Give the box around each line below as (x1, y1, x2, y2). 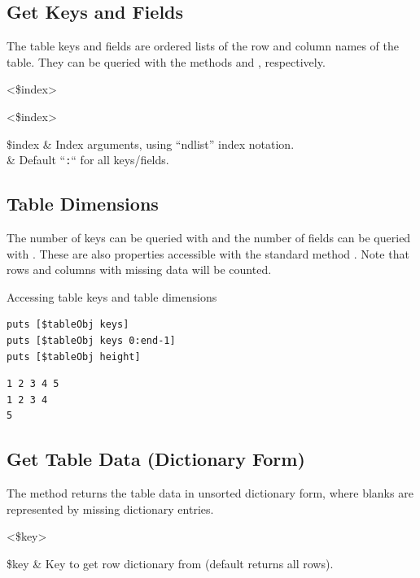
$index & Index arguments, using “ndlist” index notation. (7, 135, 295, 152)
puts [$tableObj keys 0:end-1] (7, 335, 176, 346)
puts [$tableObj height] (7, 350, 141, 363)
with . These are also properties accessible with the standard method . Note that (7, 245, 409, 262)
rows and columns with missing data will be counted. (7, 261, 272, 278)
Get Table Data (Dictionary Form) (7, 446, 305, 472)
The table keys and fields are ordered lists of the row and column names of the (7, 37, 399, 54)
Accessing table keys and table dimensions (7, 288, 217, 305)
